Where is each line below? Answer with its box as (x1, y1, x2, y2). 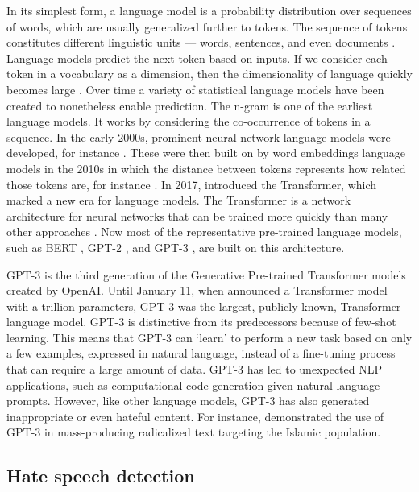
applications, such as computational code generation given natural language (6, 376, 380, 393)
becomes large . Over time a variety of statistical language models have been (6, 81, 384, 97)
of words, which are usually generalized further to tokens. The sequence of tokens (6, 18, 408, 35)
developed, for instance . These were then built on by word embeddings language (6, 144, 406, 161)
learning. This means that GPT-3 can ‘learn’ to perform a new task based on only (6, 329, 413, 345)
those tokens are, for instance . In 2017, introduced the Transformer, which (6, 176, 377, 192)
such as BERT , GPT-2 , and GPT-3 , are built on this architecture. (6, 238, 345, 255)
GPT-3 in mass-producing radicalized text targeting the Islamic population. (6, 424, 381, 440)
